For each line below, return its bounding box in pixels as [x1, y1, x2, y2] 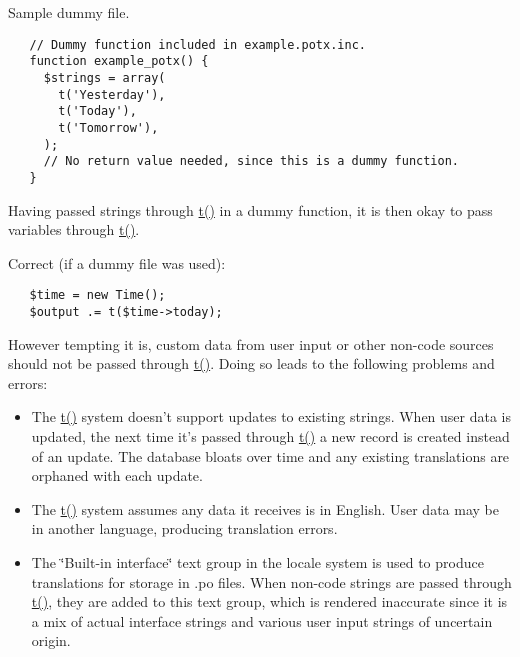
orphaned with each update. [31, 465, 203, 486]
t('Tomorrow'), [58, 120, 159, 135]
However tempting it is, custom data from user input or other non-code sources [8, 333, 494, 354]
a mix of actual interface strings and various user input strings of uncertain [31, 610, 493, 631]
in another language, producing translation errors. [31, 518, 338, 539]
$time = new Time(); [29, 288, 166, 303]
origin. [31, 630, 71, 651]
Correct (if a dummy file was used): [8, 252, 226, 273]
